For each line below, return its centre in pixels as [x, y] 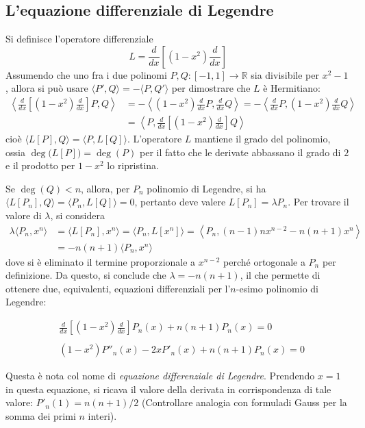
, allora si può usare [47, 88]
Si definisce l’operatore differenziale [79, 39]
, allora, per [105, 188]
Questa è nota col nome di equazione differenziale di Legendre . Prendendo [160, 376]
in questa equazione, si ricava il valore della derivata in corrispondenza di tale [168, 389]
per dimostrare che [211, 88]
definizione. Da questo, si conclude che [86, 275]
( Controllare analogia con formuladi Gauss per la [244, 402]
